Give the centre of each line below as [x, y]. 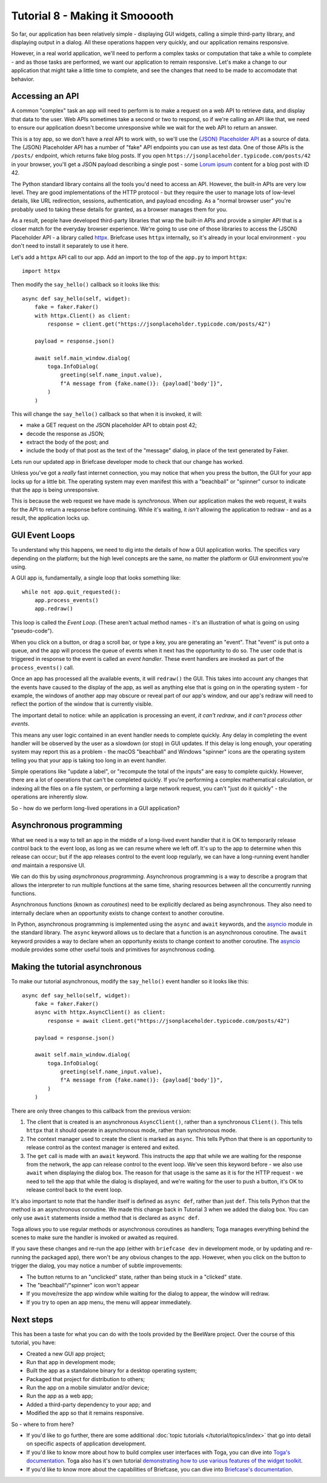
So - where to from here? [43, 1424]
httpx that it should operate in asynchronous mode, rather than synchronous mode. [132, 1130]
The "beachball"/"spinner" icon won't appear [83, 1285]
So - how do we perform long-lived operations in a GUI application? [95, 808]
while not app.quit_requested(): [71, 592]
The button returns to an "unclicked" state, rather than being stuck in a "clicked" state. [134, 1277]
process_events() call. [43, 668]
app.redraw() [54, 609]
